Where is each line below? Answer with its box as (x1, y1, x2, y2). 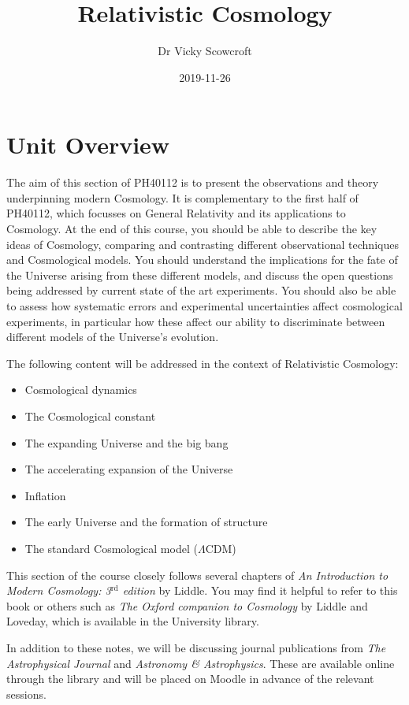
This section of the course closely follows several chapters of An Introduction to (6, 566, 389, 583)
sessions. (6, 685, 46, 702)
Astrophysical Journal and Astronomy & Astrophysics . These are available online (6, 655, 395, 671)
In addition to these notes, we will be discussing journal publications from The (6, 639, 386, 655)
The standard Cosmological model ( (24, 540, 198, 556)
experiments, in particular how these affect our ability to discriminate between (6, 313, 385, 329)
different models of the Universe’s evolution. (6, 328, 219, 345)
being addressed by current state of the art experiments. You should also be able (6, 282, 396, 299)
